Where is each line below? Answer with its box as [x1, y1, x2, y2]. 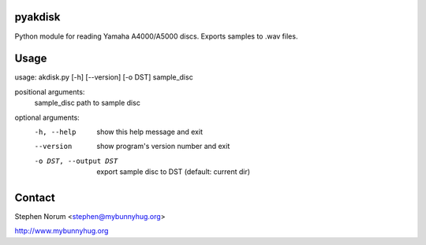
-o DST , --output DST [34, 156, 118, 165]
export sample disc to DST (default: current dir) [96, 167, 251, 176]
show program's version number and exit [96, 142, 230, 151]
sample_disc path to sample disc [34, 98, 141, 108]
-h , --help [34, 127, 77, 136]
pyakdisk [14, 10, 61, 24]
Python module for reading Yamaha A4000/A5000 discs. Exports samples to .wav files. [14, 32, 298, 41]
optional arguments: [14, 113, 80, 122]
